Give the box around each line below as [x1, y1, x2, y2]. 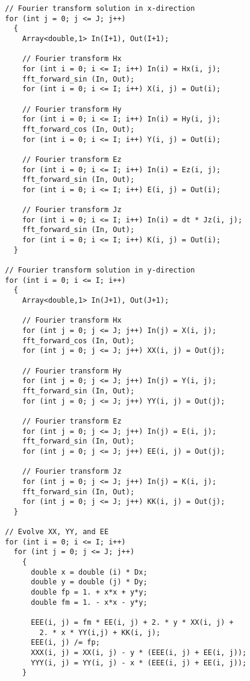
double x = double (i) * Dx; [31, 567, 148, 576]
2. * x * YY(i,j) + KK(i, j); [39, 628, 161, 637]
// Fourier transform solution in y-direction [5, 266, 195, 275]
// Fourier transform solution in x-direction [5, 4, 195, 13]
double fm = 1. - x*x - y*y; [31, 598, 148, 607]
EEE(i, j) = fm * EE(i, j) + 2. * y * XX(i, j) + [31, 618, 234, 627]
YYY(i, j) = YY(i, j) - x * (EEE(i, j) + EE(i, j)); [31, 658, 247, 667]
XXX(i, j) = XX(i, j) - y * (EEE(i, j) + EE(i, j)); [31, 648, 247, 657]
